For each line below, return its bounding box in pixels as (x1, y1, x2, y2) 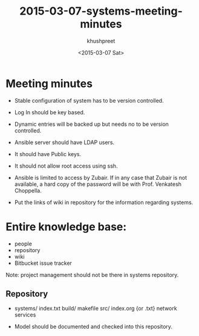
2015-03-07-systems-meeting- (19, 4, 183, 18)
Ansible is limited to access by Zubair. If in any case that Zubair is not (14, 174, 188, 181)
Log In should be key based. (14, 108, 85, 116)
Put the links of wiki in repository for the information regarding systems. (14, 199, 194, 206)
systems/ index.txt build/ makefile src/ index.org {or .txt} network (14, 305, 177, 312)
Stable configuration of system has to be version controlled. (14, 97, 164, 104)
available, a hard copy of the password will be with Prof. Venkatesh (14, 180, 182, 188)
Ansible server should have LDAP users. (14, 139, 115, 146)
